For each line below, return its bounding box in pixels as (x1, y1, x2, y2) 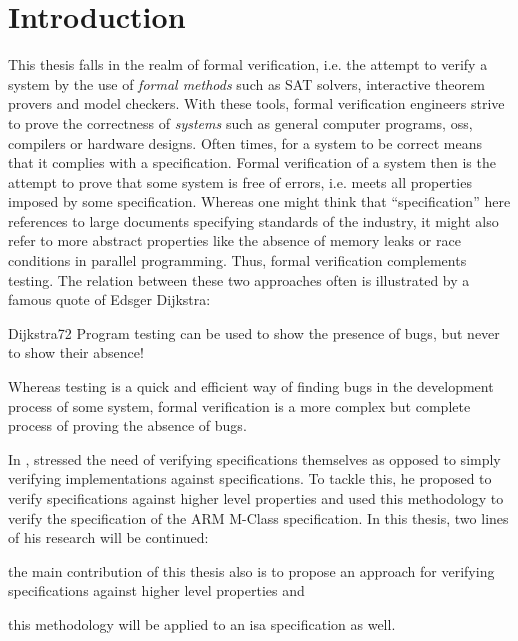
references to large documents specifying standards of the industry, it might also (8, 210, 499, 231)
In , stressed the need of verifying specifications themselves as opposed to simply (8, 448, 501, 469)
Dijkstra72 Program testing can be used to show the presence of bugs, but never (8, 322, 500, 343)
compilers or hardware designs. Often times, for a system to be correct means (8, 132, 483, 153)
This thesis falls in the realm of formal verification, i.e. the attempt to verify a (8, 54, 488, 75)
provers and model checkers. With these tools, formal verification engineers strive (8, 93, 505, 114)
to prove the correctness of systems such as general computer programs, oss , (8, 112, 473, 133)
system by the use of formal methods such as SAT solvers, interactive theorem (8, 73, 485, 94)
